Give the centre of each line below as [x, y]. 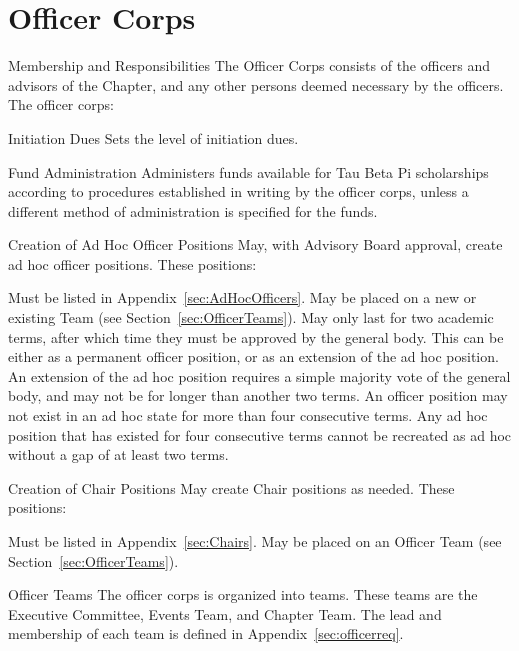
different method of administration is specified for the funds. [193, 210]
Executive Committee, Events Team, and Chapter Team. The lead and [225, 613]
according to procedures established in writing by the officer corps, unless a [238, 191]
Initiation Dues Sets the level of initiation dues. [153, 137]
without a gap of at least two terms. [118, 454]
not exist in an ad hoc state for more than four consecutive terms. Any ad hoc [248, 415]
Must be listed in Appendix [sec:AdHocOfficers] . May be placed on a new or [242, 297]
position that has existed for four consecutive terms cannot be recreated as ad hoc [260, 434]
